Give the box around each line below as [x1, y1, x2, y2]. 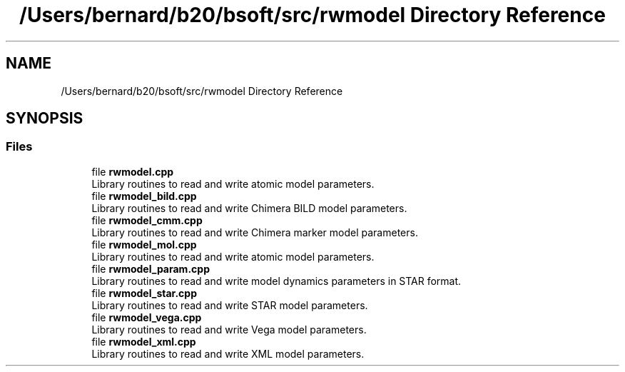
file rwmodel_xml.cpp [91, 335, 196, 348]
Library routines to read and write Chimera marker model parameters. [91, 226, 418, 238]
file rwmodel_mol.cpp [91, 238, 197, 251]
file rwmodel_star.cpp [91, 286, 197, 299]
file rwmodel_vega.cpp [91, 311, 202, 323]
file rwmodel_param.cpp [91, 262, 210, 275]
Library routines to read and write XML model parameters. [91, 347, 365, 360]
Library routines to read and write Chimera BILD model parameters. [91, 201, 407, 214]
